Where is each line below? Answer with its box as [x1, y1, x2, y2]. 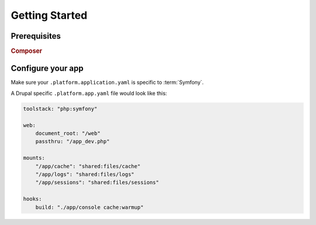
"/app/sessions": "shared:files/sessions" [35, 179, 159, 186]
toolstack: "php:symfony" [23, 105, 98, 112]
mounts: [23, 155, 45, 161]
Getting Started [11, 9, 88, 22]
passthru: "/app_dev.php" [35, 138, 110, 145]
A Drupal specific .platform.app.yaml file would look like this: [11, 90, 167, 97]
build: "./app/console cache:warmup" [35, 204, 144, 210]
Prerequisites [11, 31, 61, 41]
